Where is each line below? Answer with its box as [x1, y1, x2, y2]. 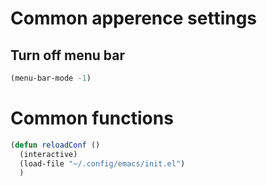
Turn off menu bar [10, 47, 125, 64]
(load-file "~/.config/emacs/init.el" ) [19, 158, 186, 169]
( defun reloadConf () [10, 140, 101, 150]
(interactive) [19, 149, 78, 159]
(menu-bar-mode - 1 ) [10, 73, 92, 83]
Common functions [10, 107, 174, 130]
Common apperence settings [10, 7, 258, 30]
